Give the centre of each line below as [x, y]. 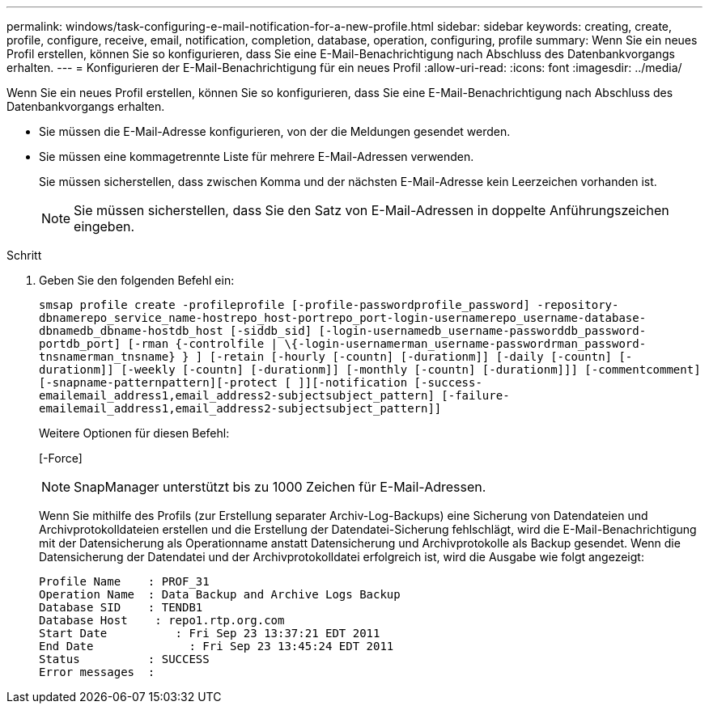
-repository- [578, 305]
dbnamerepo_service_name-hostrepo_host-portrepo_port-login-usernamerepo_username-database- [343, 318]
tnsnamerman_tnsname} [107, 357]
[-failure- [475, 395]
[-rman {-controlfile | [203, 344]
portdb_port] [80, 344]
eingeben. [104, 226]
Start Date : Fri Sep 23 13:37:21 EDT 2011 [210, 633]
